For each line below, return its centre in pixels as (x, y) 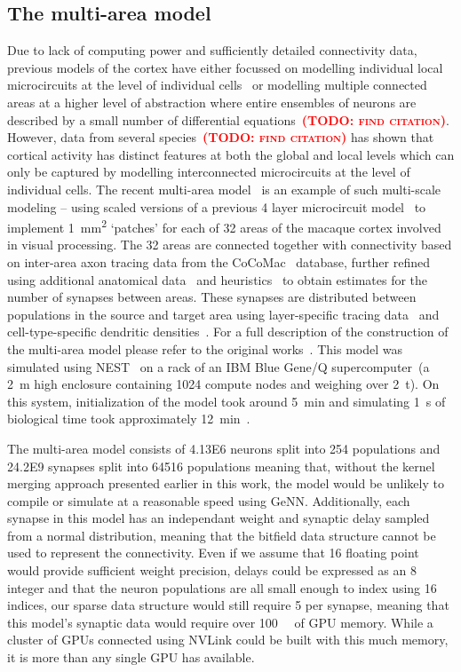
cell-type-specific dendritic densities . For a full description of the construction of (228, 332)
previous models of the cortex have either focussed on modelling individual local (225, 67)
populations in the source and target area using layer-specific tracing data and (223, 314)
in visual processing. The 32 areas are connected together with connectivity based (230, 245)
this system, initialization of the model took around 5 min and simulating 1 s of (227, 401)
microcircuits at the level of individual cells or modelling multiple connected (217, 85)
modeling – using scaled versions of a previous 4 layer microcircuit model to (217, 206)
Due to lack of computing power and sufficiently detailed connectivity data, (212, 50)
